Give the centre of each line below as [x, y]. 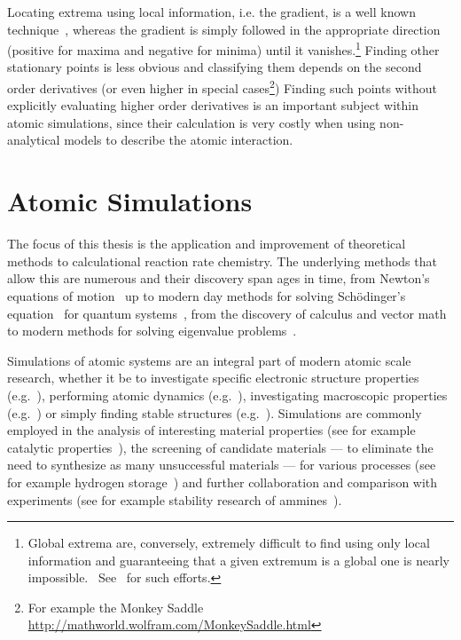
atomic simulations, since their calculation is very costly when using [191, 122]
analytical [34, 140]
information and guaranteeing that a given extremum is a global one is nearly [238, 560]
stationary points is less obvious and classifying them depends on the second [215, 67]
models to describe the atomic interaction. [179, 140]
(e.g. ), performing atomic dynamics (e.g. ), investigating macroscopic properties [227, 395]
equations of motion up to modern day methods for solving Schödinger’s [207, 295]
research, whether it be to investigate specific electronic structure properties [213, 378]
